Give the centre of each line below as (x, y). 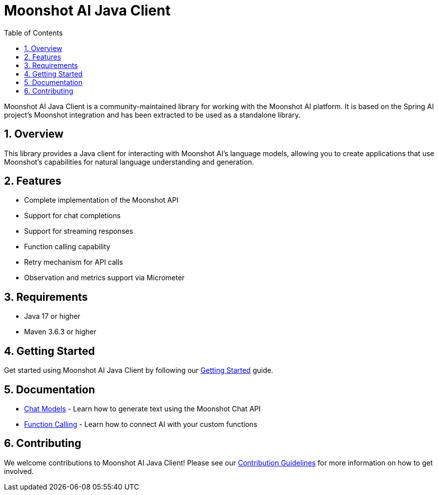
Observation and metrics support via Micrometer (104, 278)
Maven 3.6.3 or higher (60, 332)
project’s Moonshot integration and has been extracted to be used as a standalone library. (152, 115)
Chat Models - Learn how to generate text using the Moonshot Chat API (143, 408)
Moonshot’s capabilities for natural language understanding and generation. (129, 162)
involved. (19, 471)
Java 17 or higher (52, 316)
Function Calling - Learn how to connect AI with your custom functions (141, 424)
